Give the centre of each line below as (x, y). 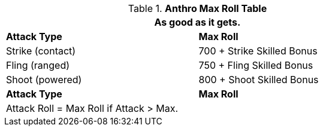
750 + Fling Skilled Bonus (256, 65)
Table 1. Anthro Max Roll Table (197, 8)
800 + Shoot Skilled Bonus (259, 80)
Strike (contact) (41, 51)
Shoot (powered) (44, 80)
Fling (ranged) (38, 65)
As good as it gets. (197, 22)
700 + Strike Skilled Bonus (258, 51)
